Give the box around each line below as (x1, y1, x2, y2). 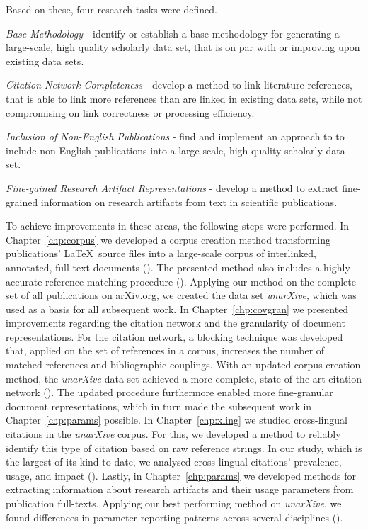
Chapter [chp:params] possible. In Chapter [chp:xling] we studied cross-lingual (6, 412, 347, 427)
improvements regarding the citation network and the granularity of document (6, 315, 345, 330)
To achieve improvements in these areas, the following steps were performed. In (6, 218, 350, 233)
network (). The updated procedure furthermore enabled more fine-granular (6, 385, 333, 400)
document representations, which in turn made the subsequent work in (6, 398, 312, 413)
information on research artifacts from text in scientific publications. (40, 194, 338, 209)
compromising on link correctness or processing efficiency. (6, 105, 255, 120)
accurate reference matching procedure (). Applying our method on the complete (6, 274, 356, 288)
